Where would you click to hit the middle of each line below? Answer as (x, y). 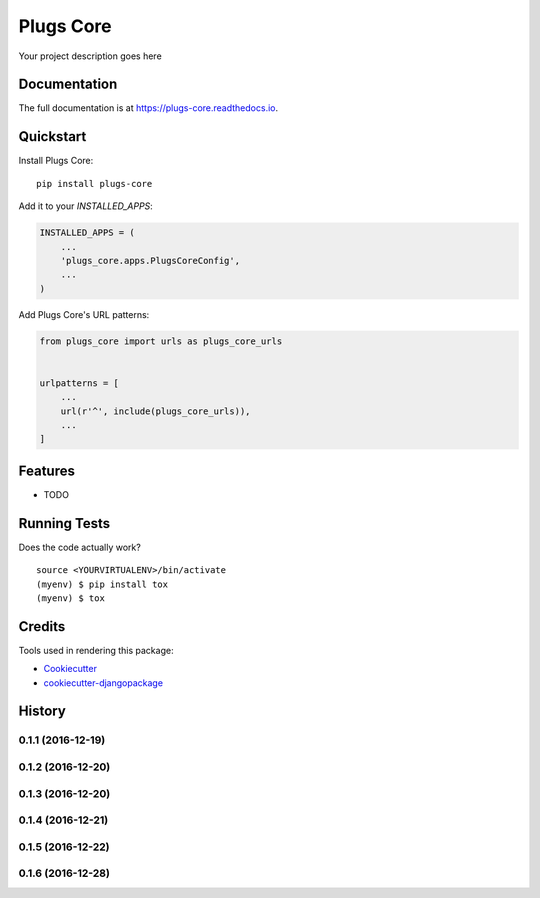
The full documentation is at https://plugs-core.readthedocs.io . (148, 108)
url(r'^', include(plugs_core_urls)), (155, 411)
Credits (42, 626)
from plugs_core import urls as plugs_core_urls (161, 341)
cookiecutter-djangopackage (103, 682)
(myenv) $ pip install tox (102, 584)
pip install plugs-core (94, 183)
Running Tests (64, 523)
